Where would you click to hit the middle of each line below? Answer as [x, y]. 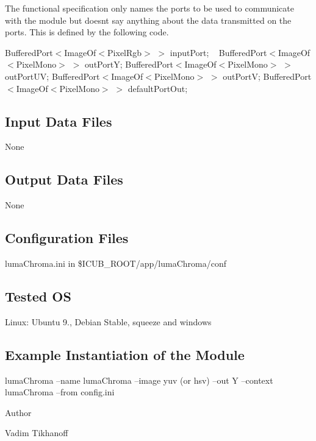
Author [18, 412]
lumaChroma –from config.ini [60, 392]
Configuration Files [67, 238]
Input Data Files [59, 121]
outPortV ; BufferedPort [267, 76]
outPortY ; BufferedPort [129, 64]
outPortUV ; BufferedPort [52, 76]
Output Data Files [64, 179]
